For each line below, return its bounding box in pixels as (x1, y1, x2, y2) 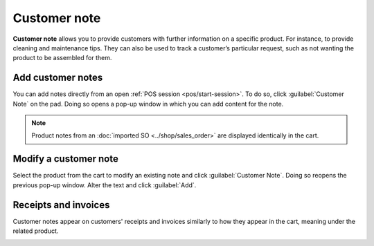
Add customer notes (12, 72, 103, 84)
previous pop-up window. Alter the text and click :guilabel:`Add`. (12, 180, 197, 189)
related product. (12, 227, 59, 235)
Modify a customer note (12, 153, 119, 165)
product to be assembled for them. (12, 54, 112, 62)
